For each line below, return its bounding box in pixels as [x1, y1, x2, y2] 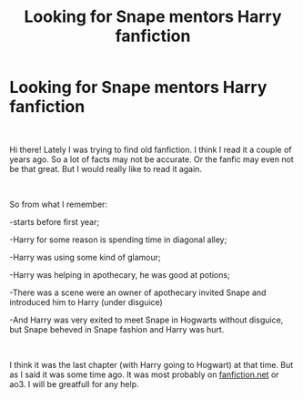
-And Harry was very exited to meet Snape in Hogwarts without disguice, [9, 314, 284, 325]
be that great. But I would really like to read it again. [9, 163, 203, 174]
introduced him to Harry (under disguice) [9, 296, 164, 307]
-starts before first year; [9, 216, 100, 227]
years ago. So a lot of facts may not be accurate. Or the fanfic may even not [9, 153, 294, 165]
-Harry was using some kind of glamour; [9, 251, 161, 262]
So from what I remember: [9, 199, 107, 210]
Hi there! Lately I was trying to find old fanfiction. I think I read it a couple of [9, 144, 292, 155]
